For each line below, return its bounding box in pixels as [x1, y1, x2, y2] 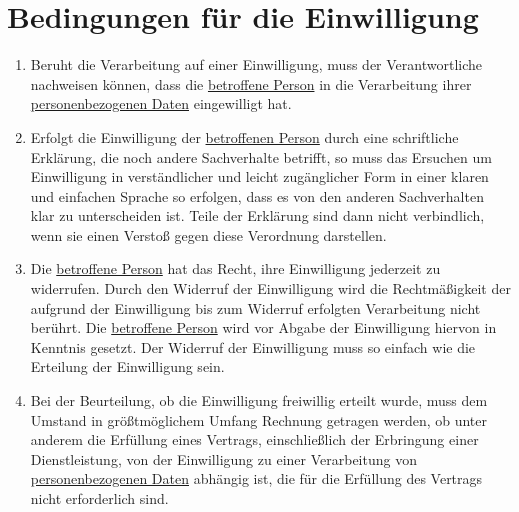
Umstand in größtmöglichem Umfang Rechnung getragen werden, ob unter [30, 409, 487, 430]
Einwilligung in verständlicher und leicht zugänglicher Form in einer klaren [30, 166, 489, 187]
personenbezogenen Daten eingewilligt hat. [30, 93, 292, 114]
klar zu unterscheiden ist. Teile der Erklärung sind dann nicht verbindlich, [30, 205, 485, 226]
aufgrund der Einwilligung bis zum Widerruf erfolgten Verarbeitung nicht [30, 297, 481, 318]
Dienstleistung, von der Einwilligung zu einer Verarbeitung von [30, 448, 417, 469]
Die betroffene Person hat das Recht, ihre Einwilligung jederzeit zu [30, 258, 441, 279]
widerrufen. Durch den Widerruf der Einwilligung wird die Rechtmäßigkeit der [30, 278, 511, 299]
